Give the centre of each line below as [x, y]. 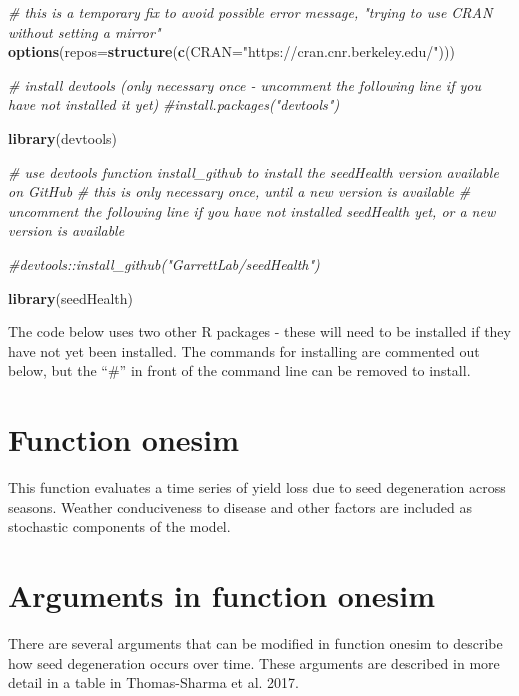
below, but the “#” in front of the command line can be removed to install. [239, 370]
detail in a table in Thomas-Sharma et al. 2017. [154, 682]
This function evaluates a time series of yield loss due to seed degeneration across [257, 487]
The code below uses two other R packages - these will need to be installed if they [259, 331]
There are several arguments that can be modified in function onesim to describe [255, 642]
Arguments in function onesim [221, 595]
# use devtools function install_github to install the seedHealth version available [253, 171]
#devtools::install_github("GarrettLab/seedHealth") [164, 263]
